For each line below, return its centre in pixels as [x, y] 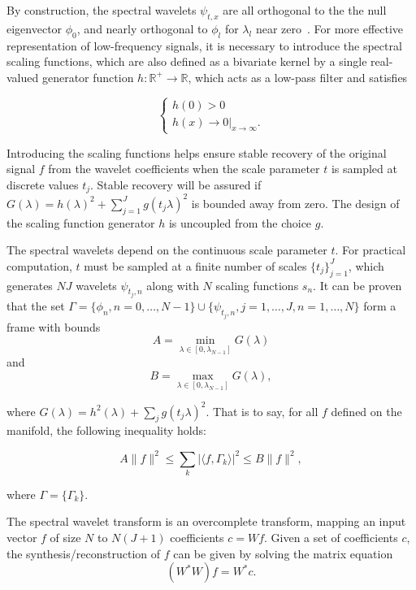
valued [23, 77]
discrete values [43, 184]
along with [173, 285]
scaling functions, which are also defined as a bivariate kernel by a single [187, 61]
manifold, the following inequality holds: [106, 430]
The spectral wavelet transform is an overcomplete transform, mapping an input [206, 521]
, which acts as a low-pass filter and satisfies [298, 77]
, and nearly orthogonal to [142, 28]
